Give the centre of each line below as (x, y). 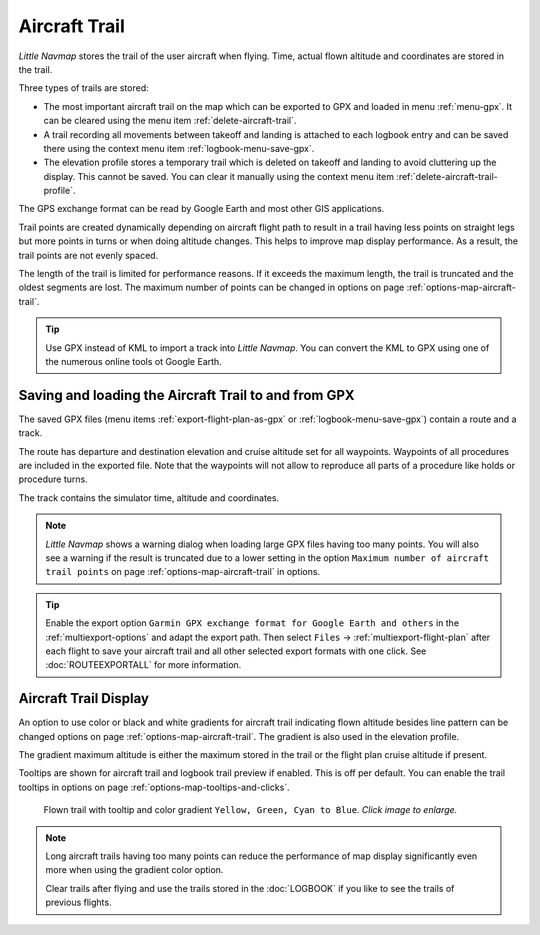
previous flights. (78, 902)
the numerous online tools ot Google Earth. (133, 361)
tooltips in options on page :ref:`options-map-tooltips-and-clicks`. (154, 787)
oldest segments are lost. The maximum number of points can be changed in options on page (211, 287)
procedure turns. (53, 479)
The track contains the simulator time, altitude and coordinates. (149, 497)
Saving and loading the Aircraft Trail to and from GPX (186, 395)
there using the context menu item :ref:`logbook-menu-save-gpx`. (179, 148)
